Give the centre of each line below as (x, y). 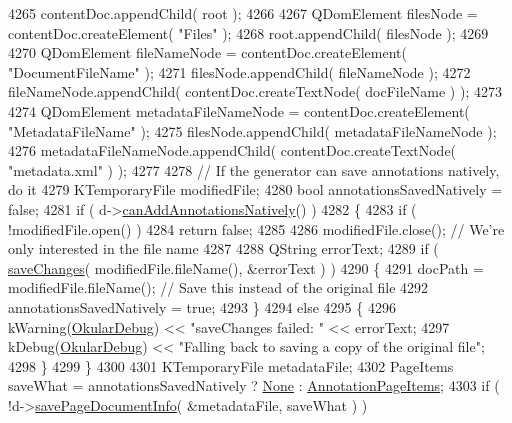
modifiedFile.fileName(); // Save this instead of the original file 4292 (218, 287)
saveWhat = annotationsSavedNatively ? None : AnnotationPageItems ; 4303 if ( (254, 385)
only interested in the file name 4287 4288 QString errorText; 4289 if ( (223, 248)
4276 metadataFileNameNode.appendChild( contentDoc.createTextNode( (232, 150)
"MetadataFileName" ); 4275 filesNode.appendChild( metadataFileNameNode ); (252, 130)
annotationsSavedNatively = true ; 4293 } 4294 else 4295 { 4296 (202, 306)
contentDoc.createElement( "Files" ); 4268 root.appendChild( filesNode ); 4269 (248, 32)
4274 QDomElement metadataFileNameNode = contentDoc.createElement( (239, 110)
